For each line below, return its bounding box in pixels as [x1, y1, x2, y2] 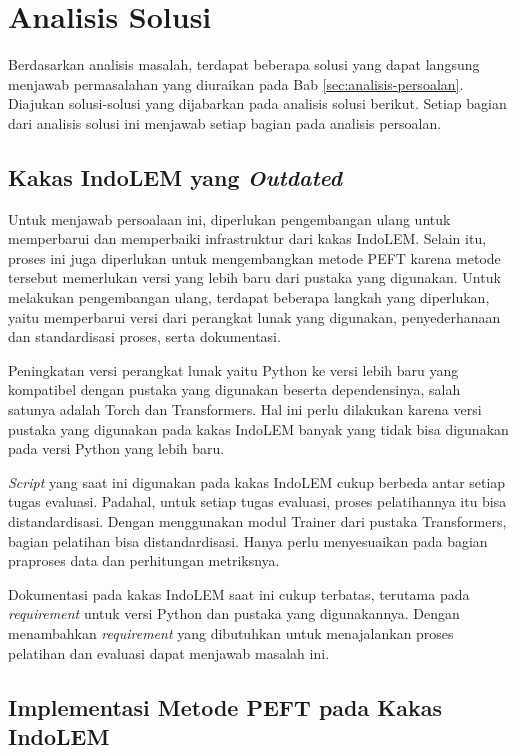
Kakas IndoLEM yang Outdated [8, 161, 342, 192]
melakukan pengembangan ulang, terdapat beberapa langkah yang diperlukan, [8, 287, 490, 308]
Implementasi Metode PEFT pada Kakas [8, 691, 442, 722]
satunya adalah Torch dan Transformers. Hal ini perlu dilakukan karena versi [8, 399, 482, 420]
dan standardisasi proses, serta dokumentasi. [8, 326, 281, 347]
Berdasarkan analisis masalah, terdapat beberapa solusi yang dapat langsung [8, 54, 480, 75]
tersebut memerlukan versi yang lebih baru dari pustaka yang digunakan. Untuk [8, 267, 501, 288]
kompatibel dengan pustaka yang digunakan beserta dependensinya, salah [8, 379, 461, 400]
